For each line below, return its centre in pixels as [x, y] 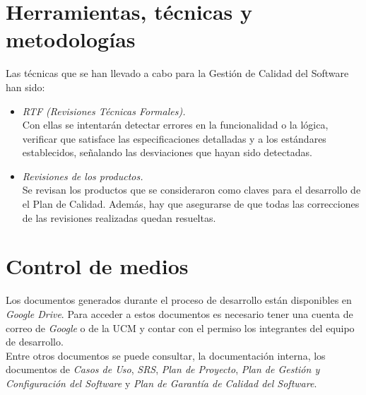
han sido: [25, 87]
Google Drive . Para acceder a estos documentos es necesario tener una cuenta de [179, 313]
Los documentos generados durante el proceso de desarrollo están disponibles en [179, 300]
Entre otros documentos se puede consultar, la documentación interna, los [166, 355]
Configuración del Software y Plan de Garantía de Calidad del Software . [161, 383]
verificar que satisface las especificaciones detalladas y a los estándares [174, 138]
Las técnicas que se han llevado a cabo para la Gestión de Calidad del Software [177, 73]
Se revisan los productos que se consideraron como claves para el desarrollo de [191, 190]
